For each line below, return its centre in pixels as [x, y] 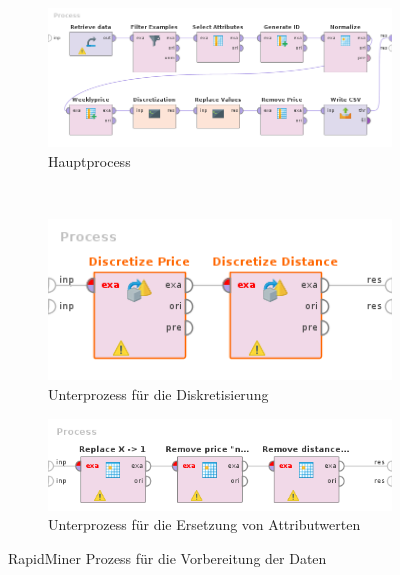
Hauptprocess [89, 160]
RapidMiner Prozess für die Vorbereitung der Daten [167, 558]
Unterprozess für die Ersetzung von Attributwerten [204, 524]
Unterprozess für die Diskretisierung [158, 393]
